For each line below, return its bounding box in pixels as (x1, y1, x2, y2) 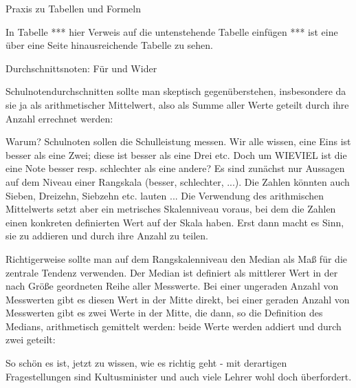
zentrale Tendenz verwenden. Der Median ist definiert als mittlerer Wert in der (5, 265, 338, 279)
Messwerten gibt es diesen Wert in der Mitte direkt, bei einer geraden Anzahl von (5, 292, 350, 306)
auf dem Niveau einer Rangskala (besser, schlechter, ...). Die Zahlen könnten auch (5, 174, 350, 188)
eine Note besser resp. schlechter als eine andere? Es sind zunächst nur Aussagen (5, 161, 345, 175)
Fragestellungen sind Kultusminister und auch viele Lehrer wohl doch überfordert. (5, 369, 352, 383)
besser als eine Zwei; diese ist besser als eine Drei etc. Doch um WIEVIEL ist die (5, 147, 347, 162)
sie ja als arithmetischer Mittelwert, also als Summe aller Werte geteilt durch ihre (5, 97, 349, 111)
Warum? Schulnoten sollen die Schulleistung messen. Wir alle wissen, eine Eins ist (5, 134, 351, 149)
